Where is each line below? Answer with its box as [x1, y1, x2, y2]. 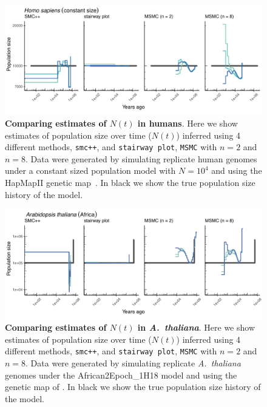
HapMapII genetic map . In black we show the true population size [5, 176, 255, 188]
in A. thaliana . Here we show [137, 321, 255, 334]
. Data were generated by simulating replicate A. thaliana [25, 356, 241, 369]
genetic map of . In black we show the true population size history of [5, 380, 261, 393]
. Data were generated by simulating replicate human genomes [25, 152, 257, 165]
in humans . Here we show [137, 116, 238, 129]
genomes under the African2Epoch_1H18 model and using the [5, 368, 237, 381]
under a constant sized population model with [5, 164, 176, 177]
